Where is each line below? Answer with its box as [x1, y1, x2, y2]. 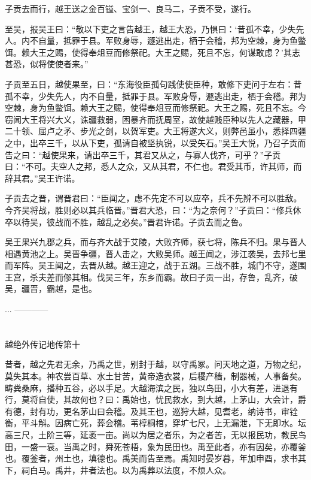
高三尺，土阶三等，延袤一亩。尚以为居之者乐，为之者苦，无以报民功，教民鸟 [5, 428, 306, 440]
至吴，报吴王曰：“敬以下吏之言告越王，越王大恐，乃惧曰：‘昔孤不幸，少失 [5, 22, 296, 35]
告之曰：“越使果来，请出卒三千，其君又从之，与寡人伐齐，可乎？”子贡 [5, 148, 281, 161]
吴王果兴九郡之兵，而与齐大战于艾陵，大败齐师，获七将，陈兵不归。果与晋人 [5, 236, 306, 248]
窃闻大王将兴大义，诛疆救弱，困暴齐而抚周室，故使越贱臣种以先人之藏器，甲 [5, 113, 306, 125]
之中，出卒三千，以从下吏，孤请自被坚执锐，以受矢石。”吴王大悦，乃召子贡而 [5, 136, 306, 149]
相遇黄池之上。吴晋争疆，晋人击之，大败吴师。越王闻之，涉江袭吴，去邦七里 [5, 247, 306, 259]
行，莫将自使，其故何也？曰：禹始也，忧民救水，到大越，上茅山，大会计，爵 [5, 393, 306, 406]
